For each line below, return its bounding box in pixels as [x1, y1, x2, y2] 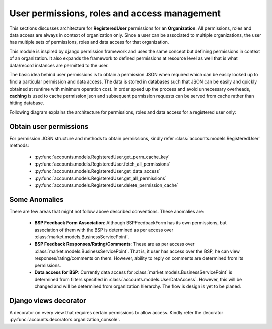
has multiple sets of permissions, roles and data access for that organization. [9, 39, 169, 45]
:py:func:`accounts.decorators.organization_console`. [9, 317, 120, 323]
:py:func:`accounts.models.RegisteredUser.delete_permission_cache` [34, 182, 179, 188]
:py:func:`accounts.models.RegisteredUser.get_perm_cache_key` [34, 154, 170, 160]
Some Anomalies [9, 195, 64, 204]
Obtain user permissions [9, 122, 89, 131]
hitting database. [9, 100, 45, 106]
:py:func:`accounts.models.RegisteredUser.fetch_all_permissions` [34, 161, 171, 167]
